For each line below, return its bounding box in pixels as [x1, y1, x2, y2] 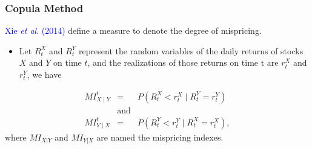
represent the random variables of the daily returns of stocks [79, 44, 304, 57]
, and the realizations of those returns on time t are [87, 56, 279, 69]
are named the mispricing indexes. [96, 130, 224, 143]
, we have [27, 68, 62, 80]
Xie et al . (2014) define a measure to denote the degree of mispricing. [5, 24, 262, 37]
